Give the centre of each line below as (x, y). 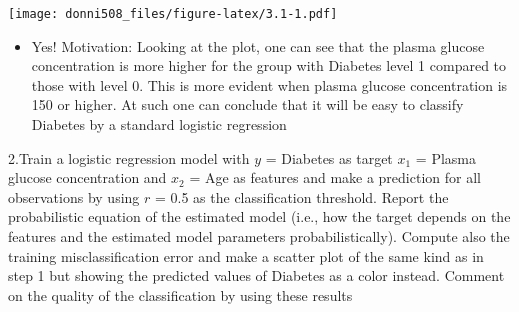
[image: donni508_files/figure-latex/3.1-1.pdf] (173, 14)
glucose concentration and (87, 177)
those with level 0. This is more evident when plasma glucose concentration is (269, 84)
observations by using (74, 196)
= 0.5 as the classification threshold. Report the (301, 196)
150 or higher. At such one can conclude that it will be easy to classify (247, 104)
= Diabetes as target (329, 157)
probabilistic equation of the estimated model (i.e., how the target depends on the (259, 216)
